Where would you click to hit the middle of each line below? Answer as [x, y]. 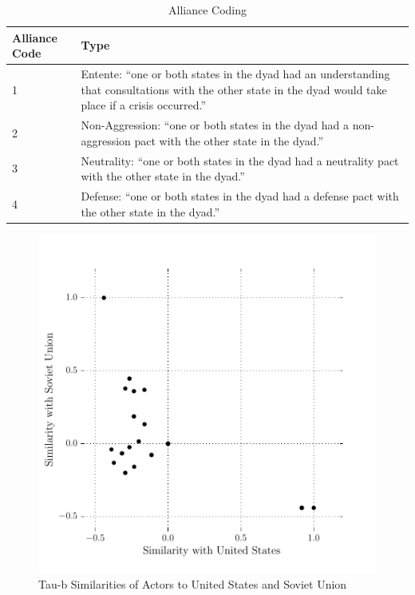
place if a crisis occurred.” [144, 105]
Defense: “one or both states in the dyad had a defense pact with [240, 195]
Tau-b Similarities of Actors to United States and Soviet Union [193, 584]
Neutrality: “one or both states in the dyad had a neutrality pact [240, 160]
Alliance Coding [207, 10]
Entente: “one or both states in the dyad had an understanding [235, 74]
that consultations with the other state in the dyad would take [234, 89]
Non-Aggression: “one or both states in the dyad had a [215, 125]
